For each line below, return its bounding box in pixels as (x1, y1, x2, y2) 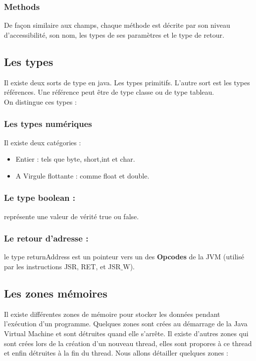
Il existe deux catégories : (4, 137, 81, 147)
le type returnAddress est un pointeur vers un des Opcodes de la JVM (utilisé (4, 251, 244, 262)
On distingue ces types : (4, 96, 77, 107)
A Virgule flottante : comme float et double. (15, 170, 150, 180)
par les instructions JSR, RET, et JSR (4, 261, 121, 272)
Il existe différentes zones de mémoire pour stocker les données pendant (4, 308, 220, 319)
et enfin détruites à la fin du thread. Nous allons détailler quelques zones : (4, 348, 228, 358)
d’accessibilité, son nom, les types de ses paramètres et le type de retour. (4, 29, 224, 40)
